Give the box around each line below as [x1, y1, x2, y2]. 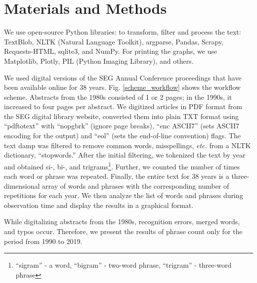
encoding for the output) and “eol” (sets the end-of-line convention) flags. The [4, 130, 241, 141]
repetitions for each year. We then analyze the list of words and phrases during [4, 190, 243, 201]
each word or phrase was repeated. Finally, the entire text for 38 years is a [4, 171, 229, 181]
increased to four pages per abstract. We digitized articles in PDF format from [4, 101, 242, 112]
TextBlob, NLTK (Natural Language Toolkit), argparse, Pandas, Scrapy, [4, 36, 224, 46]
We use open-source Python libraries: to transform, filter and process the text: [4, 27, 241, 37]
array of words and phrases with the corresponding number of [42, 180, 229, 191]
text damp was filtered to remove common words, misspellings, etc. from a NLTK [4, 140, 251, 150]
